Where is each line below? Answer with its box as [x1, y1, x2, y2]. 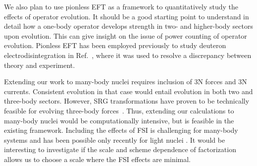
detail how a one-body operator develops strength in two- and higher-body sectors [4, 21, 253, 31]
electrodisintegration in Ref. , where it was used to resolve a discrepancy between [4, 50, 252, 60]
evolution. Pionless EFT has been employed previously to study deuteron [4, 40, 226, 51]
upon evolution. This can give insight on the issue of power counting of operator [4, 30, 247, 41]
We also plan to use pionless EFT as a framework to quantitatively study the [4, 1, 239, 11]
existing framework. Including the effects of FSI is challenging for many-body [4, 125, 238, 135]
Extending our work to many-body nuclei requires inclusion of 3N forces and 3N [4, 76, 247, 87]
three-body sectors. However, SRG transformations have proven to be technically [4, 96, 250, 106]
